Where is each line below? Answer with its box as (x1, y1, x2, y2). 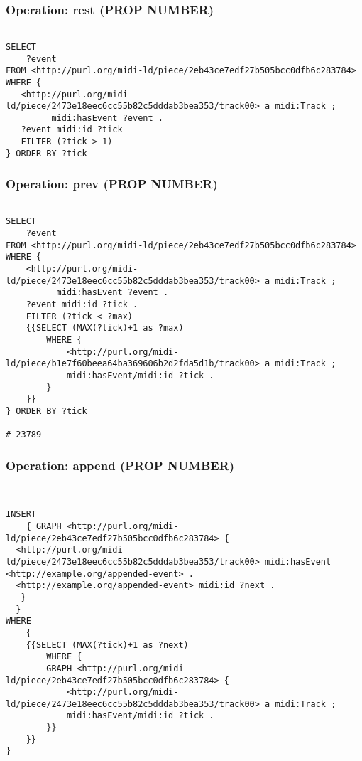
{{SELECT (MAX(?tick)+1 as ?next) (26, 639, 189, 650)
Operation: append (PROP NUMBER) (6, 456, 235, 474)
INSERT (6, 509, 36, 520)
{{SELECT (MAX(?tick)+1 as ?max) (26, 323, 184, 334)
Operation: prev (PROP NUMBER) (6, 175, 218, 193)
